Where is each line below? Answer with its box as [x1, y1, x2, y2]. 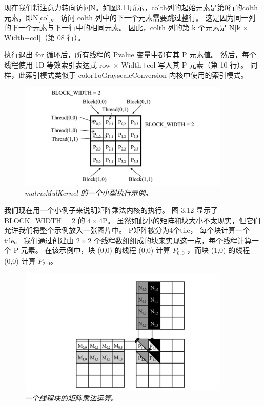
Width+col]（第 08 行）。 [4, 32, 85, 42]
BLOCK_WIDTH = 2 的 [4, 215, 85, 225]
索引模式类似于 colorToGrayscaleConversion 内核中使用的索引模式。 [25, 69, 248, 80]
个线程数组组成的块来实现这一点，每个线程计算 [94, 234, 252, 245]
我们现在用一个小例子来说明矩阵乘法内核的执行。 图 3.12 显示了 [4, 205, 218, 215]
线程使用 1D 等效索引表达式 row [4, 59, 111, 70]
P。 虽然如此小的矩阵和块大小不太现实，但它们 [102, 215, 261, 225]
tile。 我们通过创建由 [4, 234, 74, 245]
